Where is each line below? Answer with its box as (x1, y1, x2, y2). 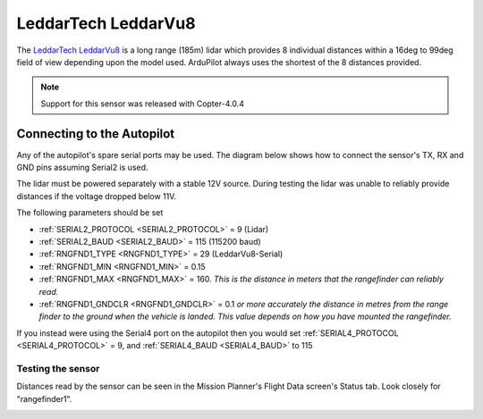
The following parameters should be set (16, 207, 164, 218)
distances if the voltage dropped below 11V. (16, 190, 177, 201)
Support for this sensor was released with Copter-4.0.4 (40, 98, 245, 109)
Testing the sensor (16, 362, 100, 374)
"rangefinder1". (16, 393, 72, 404)
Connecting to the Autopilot (16, 126, 175, 141)
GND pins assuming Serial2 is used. (16, 162, 148, 173)
